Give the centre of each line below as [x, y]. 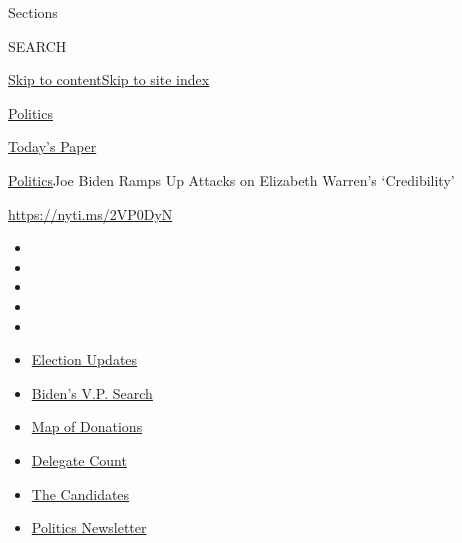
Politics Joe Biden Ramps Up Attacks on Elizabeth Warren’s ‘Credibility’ [231, 179]
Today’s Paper [52, 146]
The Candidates [80, 493]
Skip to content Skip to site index [109, 79]
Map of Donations [87, 426]
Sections [33, 12]
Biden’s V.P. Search [92, 392]
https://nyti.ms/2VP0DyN [90, 213]
